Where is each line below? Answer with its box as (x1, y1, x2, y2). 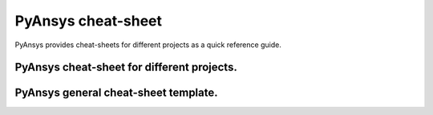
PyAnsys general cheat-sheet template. (14, 86, 218, 100)
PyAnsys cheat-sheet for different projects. (14, 61, 238, 74)
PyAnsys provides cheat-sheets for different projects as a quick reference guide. (14, 40, 282, 50)
